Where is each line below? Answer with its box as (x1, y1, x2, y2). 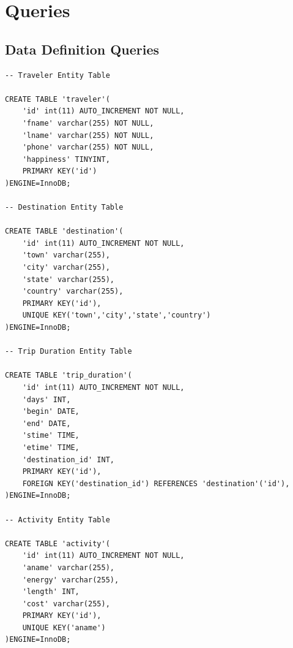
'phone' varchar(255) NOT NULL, (22, 143, 154, 152)
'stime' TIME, (22, 431, 80, 440)
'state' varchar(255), (22, 275, 114, 284)
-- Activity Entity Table (5, 515, 110, 524)
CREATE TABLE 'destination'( (5, 227, 124, 236)
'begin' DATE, (22, 407, 80, 416)
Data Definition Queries (5, 39, 160, 58)
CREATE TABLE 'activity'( (5, 539, 110, 548)
